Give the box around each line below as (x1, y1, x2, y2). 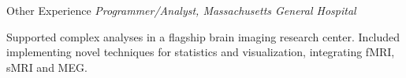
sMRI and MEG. (6, 58, 88, 75)
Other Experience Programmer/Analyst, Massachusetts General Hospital (6, 2, 356, 18)
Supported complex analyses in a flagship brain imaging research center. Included (6, 28, 400, 44)
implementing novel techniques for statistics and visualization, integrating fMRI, (6, 44, 395, 60)
